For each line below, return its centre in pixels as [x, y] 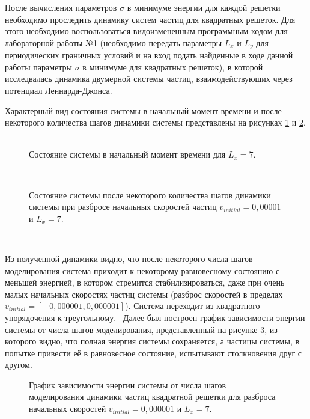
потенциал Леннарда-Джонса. [59, 90]
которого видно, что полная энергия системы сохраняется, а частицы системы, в [152, 341]
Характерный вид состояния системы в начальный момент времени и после [143, 110]
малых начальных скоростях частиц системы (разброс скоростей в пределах [144, 294]
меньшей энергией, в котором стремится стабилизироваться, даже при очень [145, 282]
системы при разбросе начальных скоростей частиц [123, 206]
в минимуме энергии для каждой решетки [204, 7]
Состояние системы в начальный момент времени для [127, 154]
